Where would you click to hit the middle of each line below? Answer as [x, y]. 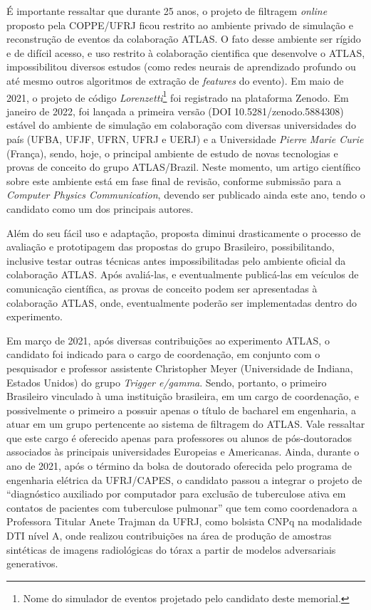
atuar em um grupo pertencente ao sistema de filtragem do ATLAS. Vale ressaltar [186, 424]
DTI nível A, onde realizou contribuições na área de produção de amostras [169, 536]
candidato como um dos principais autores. [100, 208]
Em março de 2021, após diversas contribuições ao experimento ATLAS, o [168, 340]
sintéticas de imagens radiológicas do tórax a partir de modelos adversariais [171, 549]
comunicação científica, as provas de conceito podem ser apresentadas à [162, 288]
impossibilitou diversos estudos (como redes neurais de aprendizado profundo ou [181, 67]
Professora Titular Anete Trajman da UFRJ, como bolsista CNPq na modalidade [184, 521]
